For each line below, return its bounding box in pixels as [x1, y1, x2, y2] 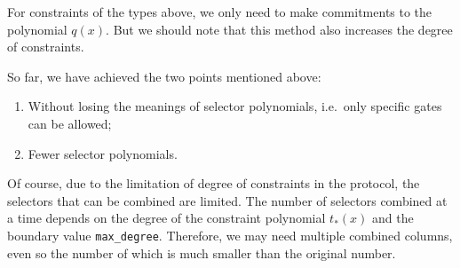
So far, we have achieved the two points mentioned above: [7, 67, 321, 85]
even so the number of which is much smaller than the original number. [7, 243, 396, 262]
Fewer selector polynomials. [28, 144, 178, 162]
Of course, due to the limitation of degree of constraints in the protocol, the [7, 174, 420, 193]
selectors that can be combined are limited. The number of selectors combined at [7, 191, 448, 209]
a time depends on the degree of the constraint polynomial [7, 209, 326, 227]
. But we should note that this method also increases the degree [106, 20, 453, 38]
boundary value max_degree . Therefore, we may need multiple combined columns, [7, 225, 453, 244]
